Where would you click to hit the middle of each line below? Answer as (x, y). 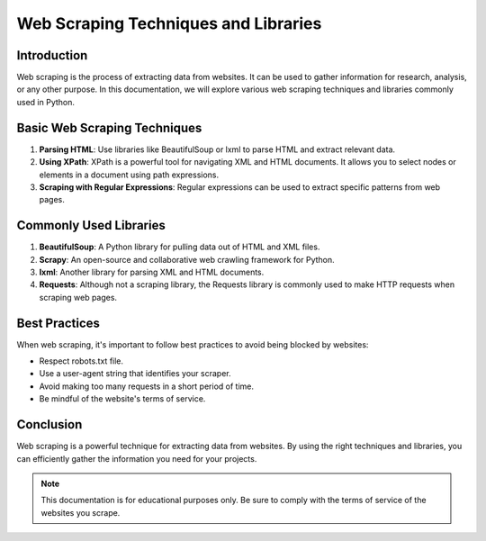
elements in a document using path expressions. (129, 175)
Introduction (52, 55)
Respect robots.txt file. (81, 361)
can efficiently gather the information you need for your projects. (137, 458)
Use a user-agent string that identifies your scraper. (135, 374)
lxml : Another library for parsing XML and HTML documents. (152, 272)
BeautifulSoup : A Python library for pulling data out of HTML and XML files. (180, 247)
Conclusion (49, 424)
